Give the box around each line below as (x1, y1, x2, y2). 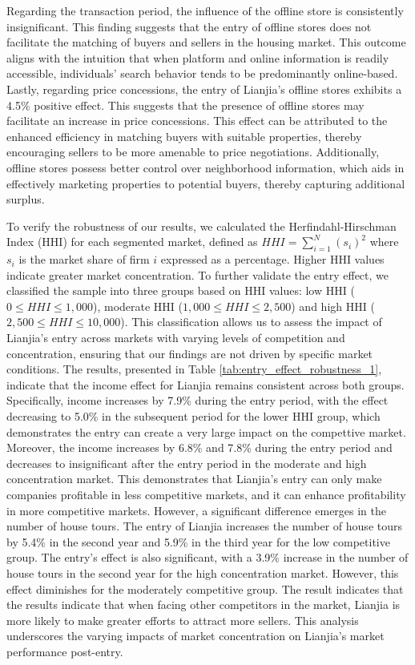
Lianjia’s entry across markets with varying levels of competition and (6, 329, 345, 346)
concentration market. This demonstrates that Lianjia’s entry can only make (6, 470, 382, 487)
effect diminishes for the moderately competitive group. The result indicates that (6, 580, 404, 597)
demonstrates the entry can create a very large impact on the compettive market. (6, 423, 406, 440)
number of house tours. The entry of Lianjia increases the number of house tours (6, 518, 403, 534)
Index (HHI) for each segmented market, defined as (6, 233, 258, 250)
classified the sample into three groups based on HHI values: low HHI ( (6, 282, 355, 299)
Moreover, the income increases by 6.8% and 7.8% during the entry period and (6, 439, 393, 456)
